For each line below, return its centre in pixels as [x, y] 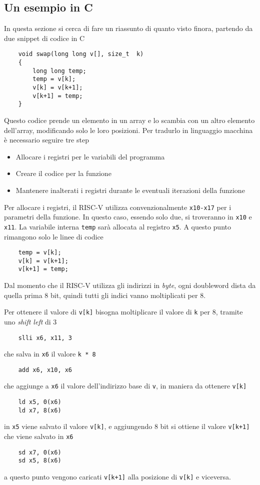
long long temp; [59, 71]
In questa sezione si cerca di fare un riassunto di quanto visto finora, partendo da [128, 28]
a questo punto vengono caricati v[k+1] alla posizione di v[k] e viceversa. [117, 477]
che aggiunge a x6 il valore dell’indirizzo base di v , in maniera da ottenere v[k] [125, 386]
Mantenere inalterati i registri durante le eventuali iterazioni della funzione [130, 190]
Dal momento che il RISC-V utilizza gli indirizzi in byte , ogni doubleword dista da [130, 285]
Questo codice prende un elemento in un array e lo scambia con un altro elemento [129, 120]
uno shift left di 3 [30, 321]
